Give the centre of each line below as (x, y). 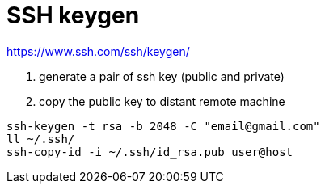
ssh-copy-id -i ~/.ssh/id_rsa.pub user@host (150, 152)
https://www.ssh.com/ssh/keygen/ (98, 51)
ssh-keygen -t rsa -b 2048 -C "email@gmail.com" (163, 126)
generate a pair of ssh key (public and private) (162, 76)
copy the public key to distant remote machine (162, 101)
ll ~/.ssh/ (41, 139)
